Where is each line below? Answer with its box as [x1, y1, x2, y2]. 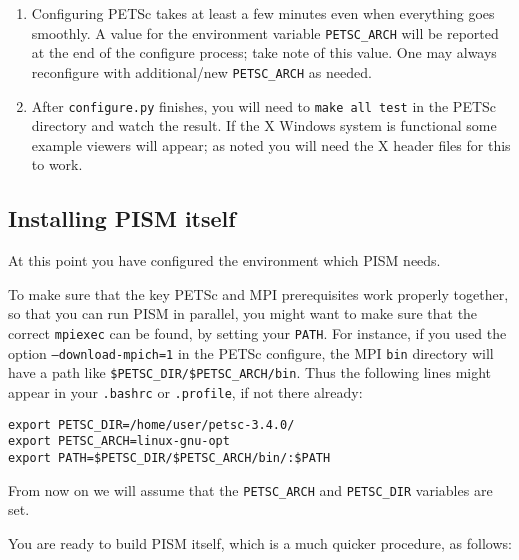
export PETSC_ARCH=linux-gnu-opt [8, 434, 230, 449]
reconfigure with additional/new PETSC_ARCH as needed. [31, 61, 372, 82]
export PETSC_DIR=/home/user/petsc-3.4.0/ [8, 417, 295, 432]
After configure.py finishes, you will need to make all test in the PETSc [31, 95, 497, 116]
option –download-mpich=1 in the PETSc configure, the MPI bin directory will [8, 342, 494, 363]
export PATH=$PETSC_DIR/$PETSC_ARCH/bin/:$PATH [8, 450, 331, 465]
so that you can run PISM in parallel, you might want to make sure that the [8, 303, 478, 324]
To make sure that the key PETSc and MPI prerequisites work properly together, [8, 283, 509, 304]
